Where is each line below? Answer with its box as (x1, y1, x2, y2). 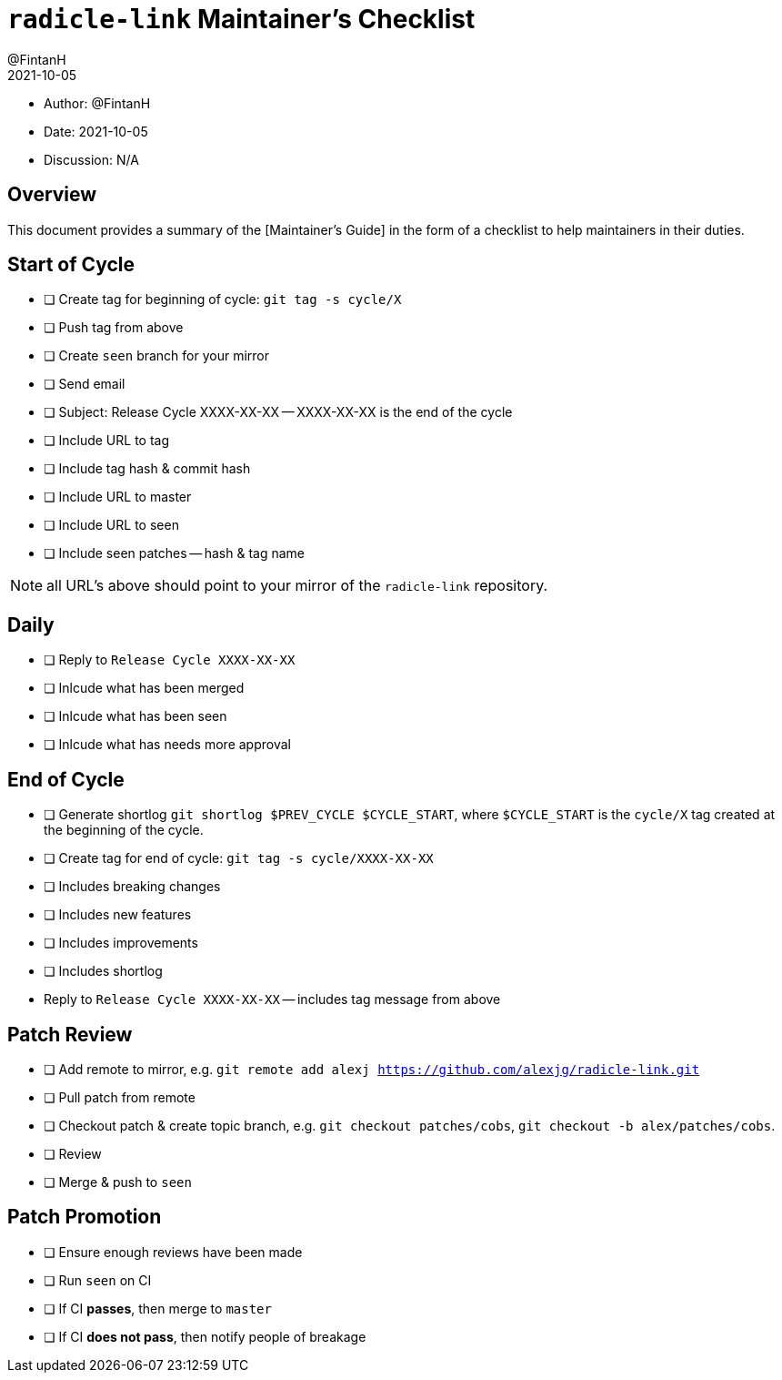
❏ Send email (44, 376, 125, 392)
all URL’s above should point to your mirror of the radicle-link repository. (46, 576, 548, 595)
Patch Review (7, 1022, 133, 1046)
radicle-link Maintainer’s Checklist (7, 4, 476, 35)
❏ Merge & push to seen (44, 1173, 192, 1190)
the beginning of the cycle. (44, 822, 204, 838)
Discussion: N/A (44, 151, 139, 167)
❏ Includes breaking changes (44, 878, 221, 895)
